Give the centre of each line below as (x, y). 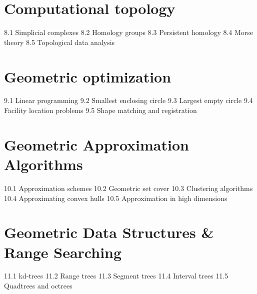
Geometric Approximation (96, 144)
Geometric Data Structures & (109, 232)
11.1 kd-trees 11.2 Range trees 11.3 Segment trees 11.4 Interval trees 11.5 (116, 276)
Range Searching (63, 252)
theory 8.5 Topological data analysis (59, 42)
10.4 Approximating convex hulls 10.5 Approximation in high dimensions (116, 198)
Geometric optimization (88, 76)
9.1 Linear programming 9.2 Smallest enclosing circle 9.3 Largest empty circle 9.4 (128, 100)
